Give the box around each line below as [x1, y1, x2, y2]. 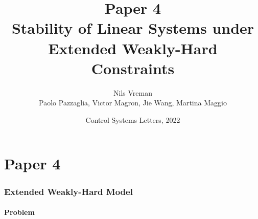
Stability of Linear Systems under [11, 17, 254, 38]
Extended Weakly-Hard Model [4, 185, 133, 198]
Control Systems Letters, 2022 [85, 114, 180, 125]
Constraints [91, 57, 175, 78]
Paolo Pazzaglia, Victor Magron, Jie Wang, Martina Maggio [39, 97, 227, 108]
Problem [4, 207, 35, 217]
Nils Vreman [113, 87, 152, 98]
